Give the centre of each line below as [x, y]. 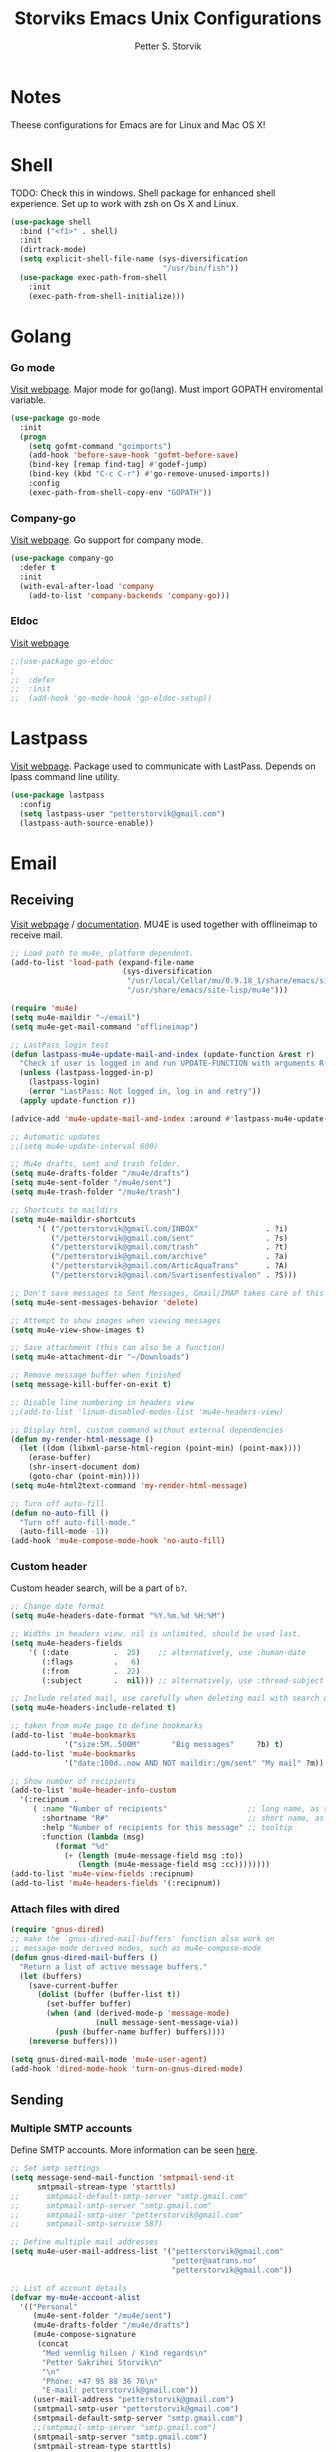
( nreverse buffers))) [73, 2041]
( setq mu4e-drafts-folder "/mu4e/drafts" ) [100, 1173]
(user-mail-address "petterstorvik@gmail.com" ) [133, 2400]
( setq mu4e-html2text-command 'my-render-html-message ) [129, 1485]
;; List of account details [69, 2288]
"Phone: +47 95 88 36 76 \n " [100, 2381]
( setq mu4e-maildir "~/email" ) [75, 1017]
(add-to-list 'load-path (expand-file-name [102, 962]
